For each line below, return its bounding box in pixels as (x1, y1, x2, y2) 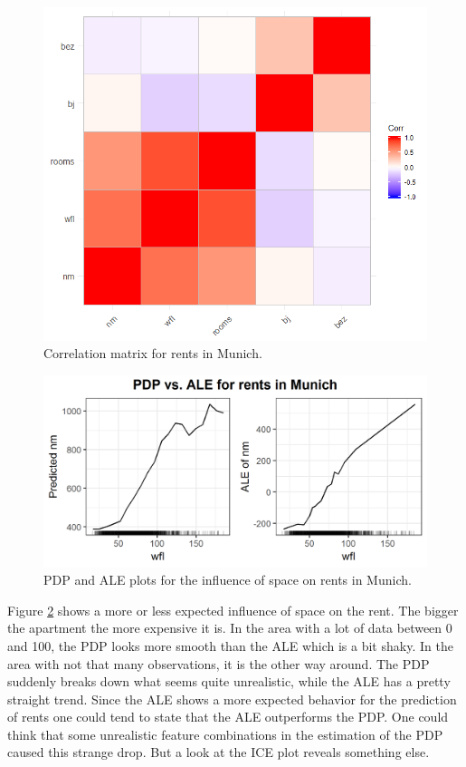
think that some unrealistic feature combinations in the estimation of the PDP (7, 724, 443, 743)
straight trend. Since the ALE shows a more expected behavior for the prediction (7, 689, 457, 708)
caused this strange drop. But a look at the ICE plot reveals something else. (7, 743, 430, 762)
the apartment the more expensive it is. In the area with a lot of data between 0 (7, 618, 452, 637)
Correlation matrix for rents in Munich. (43, 344, 262, 363)
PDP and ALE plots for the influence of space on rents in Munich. (43, 570, 412, 589)
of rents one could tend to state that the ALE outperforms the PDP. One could (7, 707, 449, 726)
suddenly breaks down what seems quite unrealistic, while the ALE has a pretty (7, 672, 451, 691)
